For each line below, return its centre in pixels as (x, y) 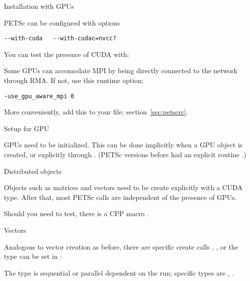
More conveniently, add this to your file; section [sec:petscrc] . (96, 112)
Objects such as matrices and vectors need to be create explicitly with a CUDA (123, 187)
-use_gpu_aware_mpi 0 (39, 96)
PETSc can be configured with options (62, 22)
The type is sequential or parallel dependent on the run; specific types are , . (119, 272)
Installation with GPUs (39, 6)
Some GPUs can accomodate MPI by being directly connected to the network (121, 70)
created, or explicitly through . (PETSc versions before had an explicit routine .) (125, 155)
